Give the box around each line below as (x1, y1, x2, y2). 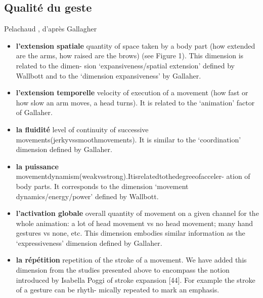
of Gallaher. (16, 107, 53, 118)
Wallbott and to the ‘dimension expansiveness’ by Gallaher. (16, 70, 201, 81)
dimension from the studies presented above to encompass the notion (16, 265, 230, 275)
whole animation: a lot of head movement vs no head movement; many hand (16, 217, 253, 228)
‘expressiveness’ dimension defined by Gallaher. (16, 237, 162, 248)
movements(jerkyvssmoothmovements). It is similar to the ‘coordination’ (16, 134, 241, 144)
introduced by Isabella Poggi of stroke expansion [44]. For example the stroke (16, 274, 255, 285)
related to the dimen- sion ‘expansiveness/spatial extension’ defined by (16, 60, 235, 70)
